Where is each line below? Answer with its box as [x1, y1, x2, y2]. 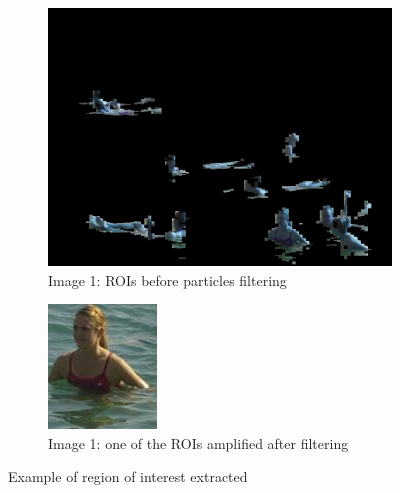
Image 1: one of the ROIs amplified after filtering [48, 432, 349, 453]
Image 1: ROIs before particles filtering [48, 269, 287, 290]
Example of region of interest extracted [8, 466, 248, 487]
